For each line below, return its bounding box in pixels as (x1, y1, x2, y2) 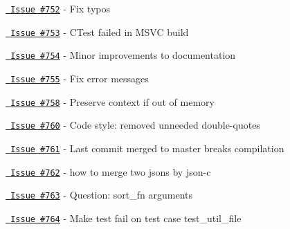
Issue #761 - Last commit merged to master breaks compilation (10, 140, 284, 155)
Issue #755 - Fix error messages (10, 71, 149, 85)
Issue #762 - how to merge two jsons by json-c (10, 164, 211, 178)
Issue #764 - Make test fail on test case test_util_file (10, 210, 242, 225)
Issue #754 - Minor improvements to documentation (10, 48, 236, 62)
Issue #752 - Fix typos (10, 1, 110, 15)
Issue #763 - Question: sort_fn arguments (10, 187, 193, 202)
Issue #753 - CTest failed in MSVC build (10, 24, 189, 39)
